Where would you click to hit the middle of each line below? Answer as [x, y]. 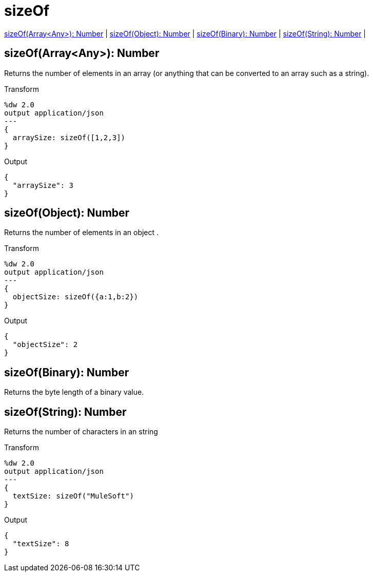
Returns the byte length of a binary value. [74, 392]
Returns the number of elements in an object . [82, 233]
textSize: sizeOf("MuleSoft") [73, 496]
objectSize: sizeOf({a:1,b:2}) [75, 297]
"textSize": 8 [41, 544]
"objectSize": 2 [45, 345]
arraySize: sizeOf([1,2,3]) [69, 137]
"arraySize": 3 [43, 185]
